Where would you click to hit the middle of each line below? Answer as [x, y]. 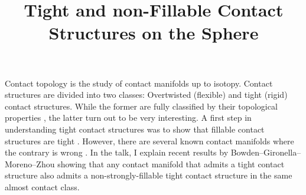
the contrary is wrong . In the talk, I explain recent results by [117, 152]
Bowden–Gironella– [266, 152]
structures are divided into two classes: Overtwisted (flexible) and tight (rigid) [146, 95]
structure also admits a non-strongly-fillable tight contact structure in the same [149, 175]
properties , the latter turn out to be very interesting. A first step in [128, 118]
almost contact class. [42, 186]
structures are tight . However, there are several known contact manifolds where [149, 141]
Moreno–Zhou [30, 163]
